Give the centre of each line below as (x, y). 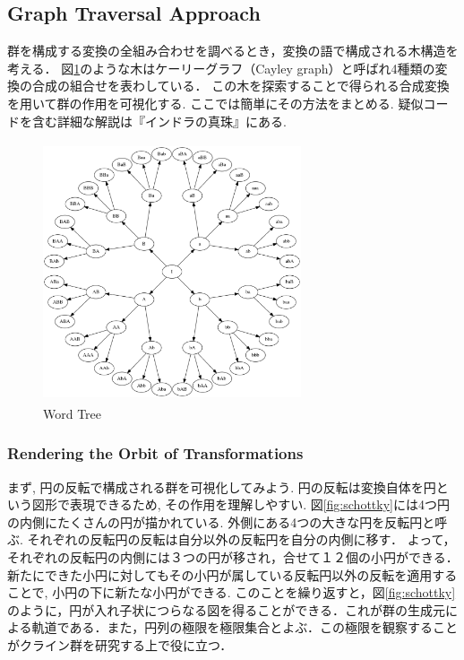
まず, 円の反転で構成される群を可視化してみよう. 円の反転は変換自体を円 (222, 486)
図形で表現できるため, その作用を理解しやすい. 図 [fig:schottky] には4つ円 (241, 504)
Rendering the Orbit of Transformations (155, 453)
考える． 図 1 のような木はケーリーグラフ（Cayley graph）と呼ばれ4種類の (221, 68)
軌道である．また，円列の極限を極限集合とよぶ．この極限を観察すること (245, 627)
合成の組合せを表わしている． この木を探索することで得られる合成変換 (241, 86)
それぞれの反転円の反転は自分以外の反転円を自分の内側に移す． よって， (241, 539)
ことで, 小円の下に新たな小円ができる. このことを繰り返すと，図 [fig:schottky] (232, 592)
